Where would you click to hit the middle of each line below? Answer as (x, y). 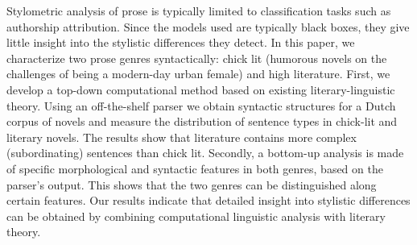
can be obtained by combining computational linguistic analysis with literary (196, 216)
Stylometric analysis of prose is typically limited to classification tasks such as (199, 10)
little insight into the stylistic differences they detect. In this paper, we (181, 42)
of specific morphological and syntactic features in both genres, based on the (195, 168)
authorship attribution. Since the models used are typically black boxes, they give (208, 26)
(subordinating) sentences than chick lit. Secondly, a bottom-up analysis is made (205, 153)
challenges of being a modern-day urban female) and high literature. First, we (198, 74)
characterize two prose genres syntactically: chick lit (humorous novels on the (197, 58)
